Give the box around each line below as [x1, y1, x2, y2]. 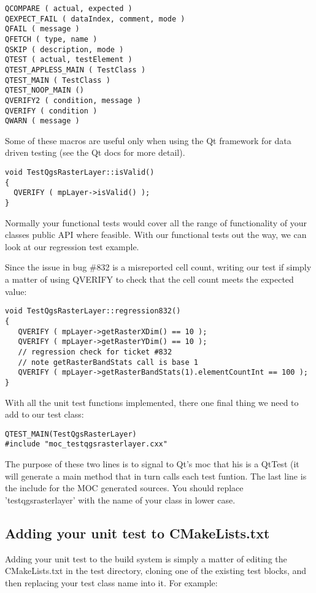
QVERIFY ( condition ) [5, 106, 98, 115]
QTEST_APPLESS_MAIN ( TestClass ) [5, 65, 146, 74]
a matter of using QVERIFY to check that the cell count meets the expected [5, 273, 294, 286]
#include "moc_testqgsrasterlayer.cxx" [5, 440, 168, 449]
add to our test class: [5, 408, 84, 421]
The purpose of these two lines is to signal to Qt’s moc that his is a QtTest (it [5, 457, 299, 470]
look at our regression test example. [5, 240, 139, 253]
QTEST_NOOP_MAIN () [5, 86, 84, 95]
